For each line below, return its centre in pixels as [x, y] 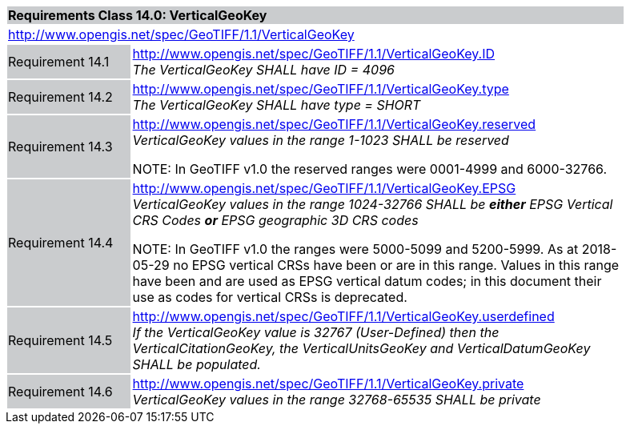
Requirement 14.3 [60, 147]
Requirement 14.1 [59, 62]
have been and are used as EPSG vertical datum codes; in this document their [367, 281]
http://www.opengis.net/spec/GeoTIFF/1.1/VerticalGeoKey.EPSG [324, 188]
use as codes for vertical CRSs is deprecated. [270, 297]
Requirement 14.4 [61, 243]
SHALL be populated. [197, 364]
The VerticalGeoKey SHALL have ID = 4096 [263, 70]
